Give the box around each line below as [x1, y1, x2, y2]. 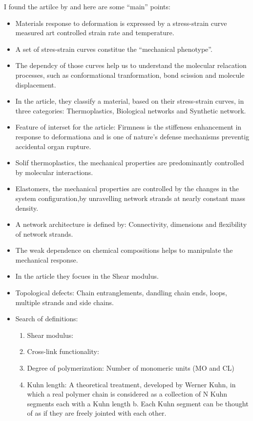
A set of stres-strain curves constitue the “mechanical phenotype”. [15, 44, 212, 54]
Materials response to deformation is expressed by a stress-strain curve [15, 18, 227, 28]
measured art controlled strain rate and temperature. [15, 27, 174, 38]
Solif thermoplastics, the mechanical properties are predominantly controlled [15, 157, 244, 168]
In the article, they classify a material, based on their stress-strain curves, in [15, 96, 244, 106]
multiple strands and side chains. [15, 297, 114, 307]
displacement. [15, 79, 56, 89]
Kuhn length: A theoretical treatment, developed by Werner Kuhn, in [27, 379, 236, 389]
